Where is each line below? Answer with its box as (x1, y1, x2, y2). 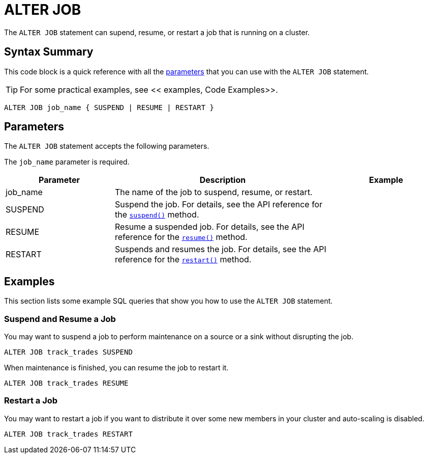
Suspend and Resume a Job (4, 313, 116, 324)
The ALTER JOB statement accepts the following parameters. (4, 142, 209, 151)
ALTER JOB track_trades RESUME (4, 379, 129, 388)
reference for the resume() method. (115, 232, 248, 243)
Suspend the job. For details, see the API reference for (115, 199, 323, 210)
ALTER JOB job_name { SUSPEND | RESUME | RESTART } (4, 103, 215, 112)
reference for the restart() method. (115, 254, 252, 265)
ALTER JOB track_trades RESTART (4, 429, 133, 438)
